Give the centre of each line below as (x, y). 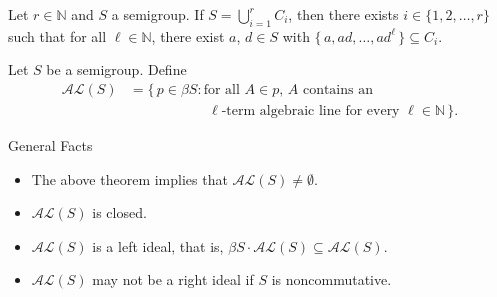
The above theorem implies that (129, 178)
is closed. (119, 212)
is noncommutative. (331, 279)
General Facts (50, 145)
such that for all (57, 35)
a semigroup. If (157, 14)
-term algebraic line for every (310, 111)
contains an (337, 90)
